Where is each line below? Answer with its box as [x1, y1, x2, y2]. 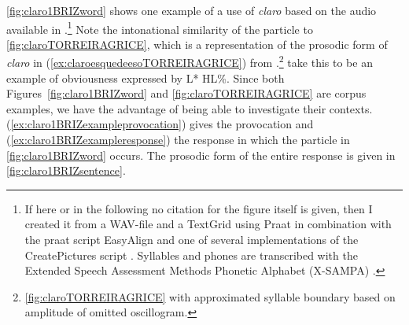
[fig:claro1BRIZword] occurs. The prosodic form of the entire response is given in [6, 146, 396, 163]
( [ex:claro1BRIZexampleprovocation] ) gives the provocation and [6, 116, 314, 132]
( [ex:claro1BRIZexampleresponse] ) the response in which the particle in [6, 131, 350, 148]
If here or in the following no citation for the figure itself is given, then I [24, 200, 373, 216]
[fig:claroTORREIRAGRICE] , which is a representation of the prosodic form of [6, 35, 388, 52]
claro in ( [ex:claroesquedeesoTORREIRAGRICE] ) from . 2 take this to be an [6, 52, 373, 71]
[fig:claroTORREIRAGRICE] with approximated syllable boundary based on [24, 288, 396, 305]
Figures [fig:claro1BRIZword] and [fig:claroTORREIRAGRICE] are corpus [6, 85, 367, 102]
